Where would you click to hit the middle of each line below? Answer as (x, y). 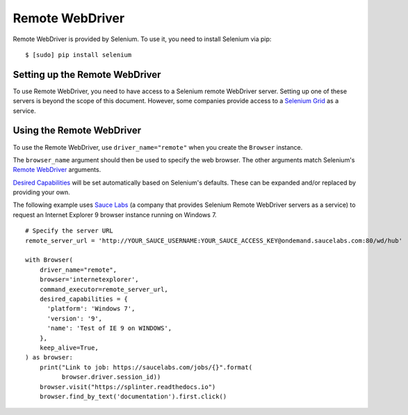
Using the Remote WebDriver (77, 131)
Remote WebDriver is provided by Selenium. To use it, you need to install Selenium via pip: (142, 39)
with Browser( (49, 260)
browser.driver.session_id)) (111, 377)
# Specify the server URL (70, 231)
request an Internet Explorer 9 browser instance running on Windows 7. (115, 214)
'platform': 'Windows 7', (91, 309)
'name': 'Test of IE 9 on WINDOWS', (109, 328)
